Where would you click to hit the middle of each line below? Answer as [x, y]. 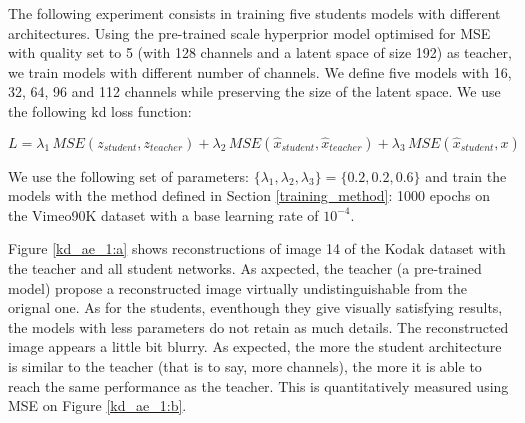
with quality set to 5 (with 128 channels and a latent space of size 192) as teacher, [260, 52]
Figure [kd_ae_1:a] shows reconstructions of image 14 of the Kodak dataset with [257, 248]
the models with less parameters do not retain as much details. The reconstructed [258, 326]
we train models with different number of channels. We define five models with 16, [260, 71]
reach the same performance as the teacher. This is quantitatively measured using [258, 385]
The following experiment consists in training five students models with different [254, 13]
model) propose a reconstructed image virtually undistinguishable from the [238, 287]
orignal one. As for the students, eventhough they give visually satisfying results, [255, 307]
